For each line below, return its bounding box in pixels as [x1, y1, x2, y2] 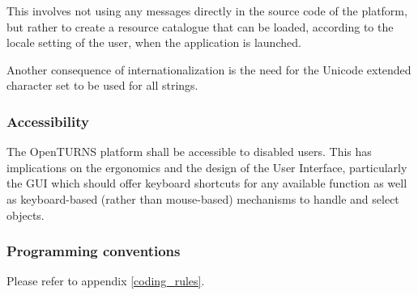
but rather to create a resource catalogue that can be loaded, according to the [6, 18, 394, 35]
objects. [6, 206, 45, 223]
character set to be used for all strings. [6, 77, 198, 94]
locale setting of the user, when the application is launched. [6, 34, 301, 51]
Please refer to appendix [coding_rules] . [6, 272, 205, 289]
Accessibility [6, 111, 89, 131]
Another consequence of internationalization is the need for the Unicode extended [6, 61, 412, 78]
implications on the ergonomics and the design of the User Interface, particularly [6, 158, 407, 175]
